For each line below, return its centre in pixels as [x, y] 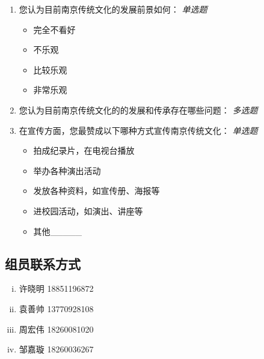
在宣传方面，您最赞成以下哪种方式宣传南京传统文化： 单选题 [138, 130]
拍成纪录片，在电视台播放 [84, 150]
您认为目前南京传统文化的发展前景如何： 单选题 [113, 9]
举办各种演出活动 [67, 170]
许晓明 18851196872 [56, 288]
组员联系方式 [43, 263]
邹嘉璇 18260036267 [56, 349]
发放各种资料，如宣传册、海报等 [97, 191]
